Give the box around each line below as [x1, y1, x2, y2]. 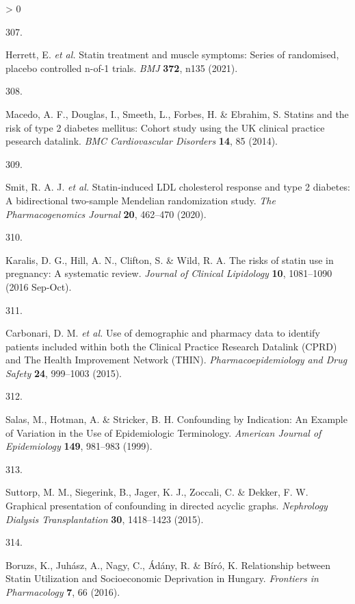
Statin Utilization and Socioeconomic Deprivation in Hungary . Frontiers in [5, 571, 319, 585]
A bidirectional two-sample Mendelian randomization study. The [5, 193, 276, 207]
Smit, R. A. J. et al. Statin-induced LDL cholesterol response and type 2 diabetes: [5, 180, 350, 194]
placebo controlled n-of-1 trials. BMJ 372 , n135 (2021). [5, 60, 238, 75]
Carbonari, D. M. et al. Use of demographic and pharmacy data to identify [5, 326, 320, 340]
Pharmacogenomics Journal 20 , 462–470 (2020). [5, 206, 207, 221]
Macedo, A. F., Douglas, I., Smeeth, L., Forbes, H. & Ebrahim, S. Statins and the [5, 106, 349, 121]
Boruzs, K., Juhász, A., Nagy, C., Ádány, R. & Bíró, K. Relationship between [5, 557, 330, 572]
